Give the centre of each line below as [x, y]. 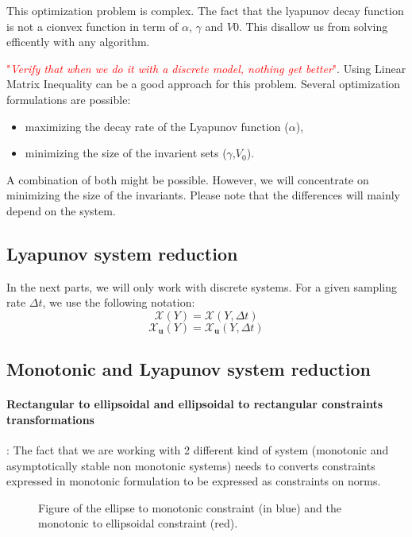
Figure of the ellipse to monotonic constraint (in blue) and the [190, 507]
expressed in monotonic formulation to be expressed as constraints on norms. [194, 481]
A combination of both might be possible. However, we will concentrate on [188, 179]
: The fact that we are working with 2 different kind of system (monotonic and [198, 450]
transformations [50, 419]
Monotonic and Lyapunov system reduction [189, 369]
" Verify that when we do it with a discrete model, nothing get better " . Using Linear [206, 68]
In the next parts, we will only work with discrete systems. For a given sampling [202, 286]
